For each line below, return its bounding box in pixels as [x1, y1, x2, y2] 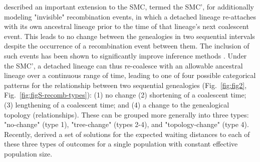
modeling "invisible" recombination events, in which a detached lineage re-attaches [4, 11, 256, 21]
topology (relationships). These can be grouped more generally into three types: [4, 109, 249, 119]
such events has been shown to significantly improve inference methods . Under [4, 50, 247, 60]
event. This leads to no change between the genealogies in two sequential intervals [4, 30, 255, 41]
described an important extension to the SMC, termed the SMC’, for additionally [4, 1, 254, 11]
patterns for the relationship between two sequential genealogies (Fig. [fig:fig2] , [4, 79, 247, 90]
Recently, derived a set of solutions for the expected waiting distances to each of [4, 128, 250, 139]
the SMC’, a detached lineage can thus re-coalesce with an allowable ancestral [4, 60, 243, 70]
